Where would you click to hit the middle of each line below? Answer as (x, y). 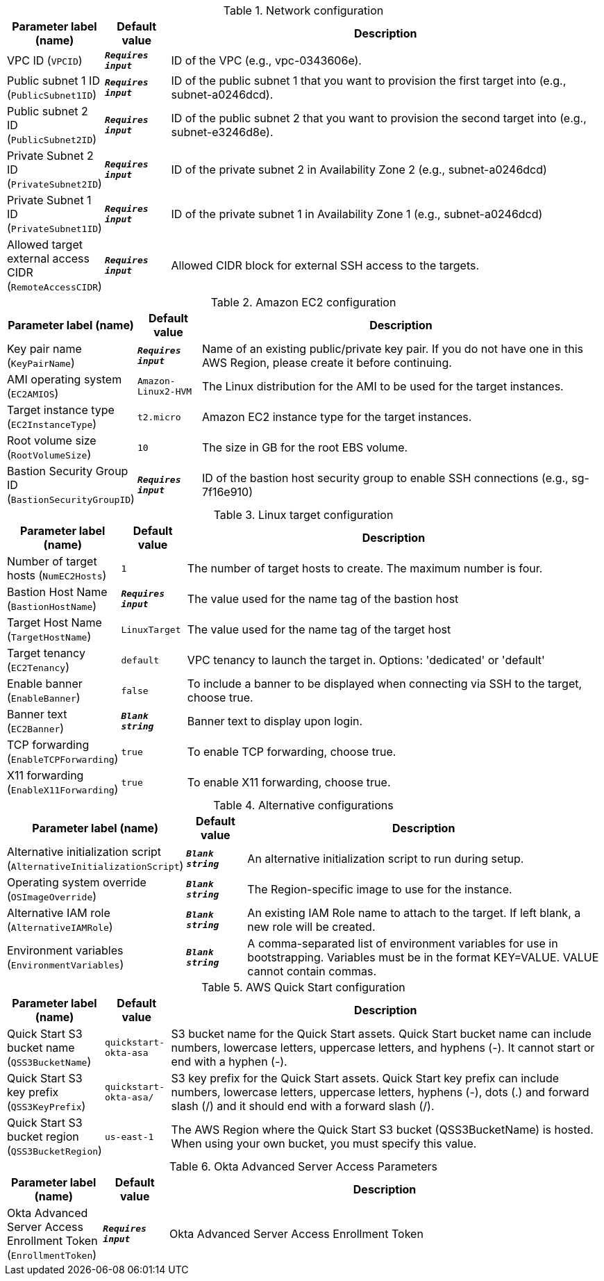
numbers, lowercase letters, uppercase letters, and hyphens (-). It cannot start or (383, 1048)
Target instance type (61, 410)
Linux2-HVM (165, 391)
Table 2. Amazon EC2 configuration (303, 302)
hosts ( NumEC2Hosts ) (57, 575)
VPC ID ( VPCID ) (45, 60)
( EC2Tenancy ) (38, 667)
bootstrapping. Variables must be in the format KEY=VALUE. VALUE (423, 957)
